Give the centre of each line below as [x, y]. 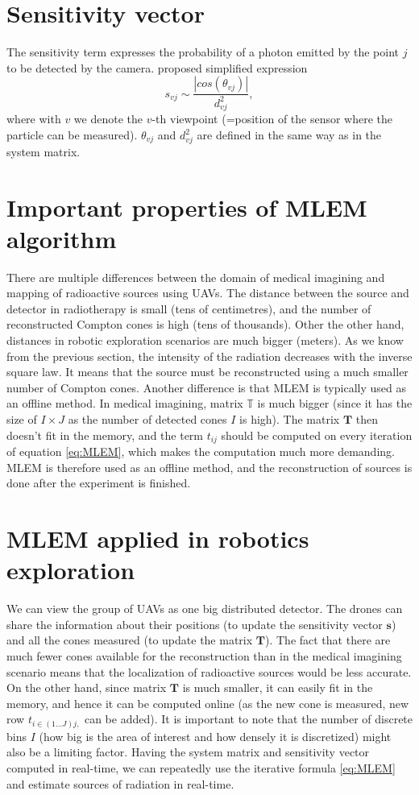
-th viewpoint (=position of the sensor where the [272, 119]
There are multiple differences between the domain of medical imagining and [196, 277]
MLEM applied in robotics [158, 538]
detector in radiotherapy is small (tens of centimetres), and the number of [189, 308]
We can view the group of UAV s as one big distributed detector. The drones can [205, 609]
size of [22, 419]
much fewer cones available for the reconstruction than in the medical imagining [204, 655]
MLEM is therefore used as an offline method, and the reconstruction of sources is [209, 467]
